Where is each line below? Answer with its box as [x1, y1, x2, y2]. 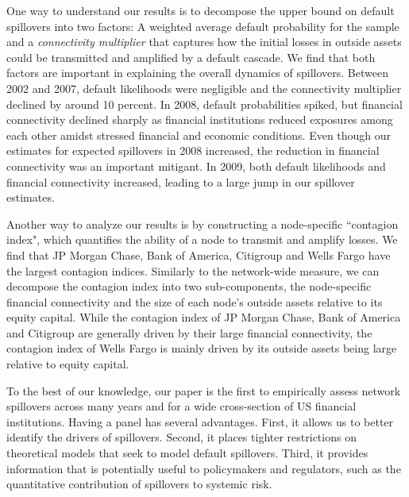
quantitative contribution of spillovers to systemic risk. [6, 476, 272, 492]
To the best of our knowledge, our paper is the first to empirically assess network [6, 382, 401, 399]
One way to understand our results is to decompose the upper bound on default [6, 2, 395, 18]
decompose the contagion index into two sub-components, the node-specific [6, 278, 372, 295]
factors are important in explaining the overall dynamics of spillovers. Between [6, 64, 388, 81]
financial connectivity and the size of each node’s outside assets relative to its [6, 293, 383, 310]
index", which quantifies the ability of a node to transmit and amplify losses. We [6, 231, 398, 248]
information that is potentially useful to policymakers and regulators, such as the [6, 460, 401, 476]
